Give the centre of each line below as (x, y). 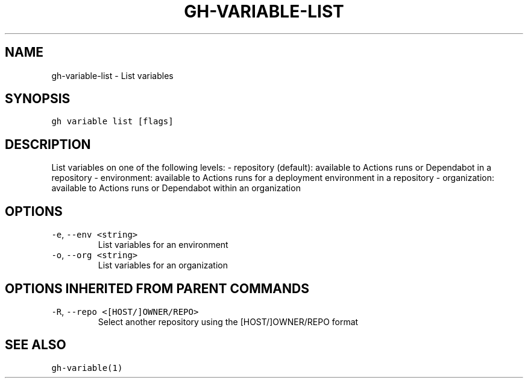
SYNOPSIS (38, 99)
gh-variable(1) (87, 368)
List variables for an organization (163, 265)
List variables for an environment (163, 245)
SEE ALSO (36, 345)
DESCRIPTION (48, 144)
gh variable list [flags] (112, 122)
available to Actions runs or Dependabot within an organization (176, 188)
